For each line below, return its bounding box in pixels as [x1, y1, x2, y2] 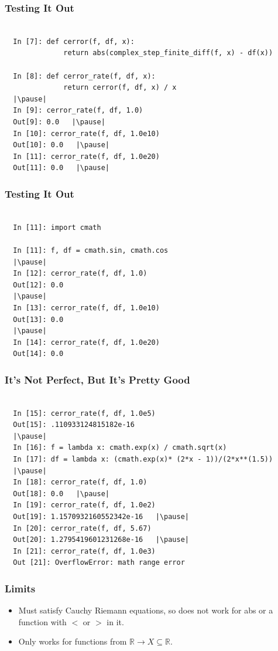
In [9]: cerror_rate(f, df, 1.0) [13, 106, 143, 115]
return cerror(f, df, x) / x [63, 83, 177, 92]
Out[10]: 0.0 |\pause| [13, 141, 109, 150]
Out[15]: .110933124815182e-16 [13, 421, 135, 429]
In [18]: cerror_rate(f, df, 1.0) [13, 478, 147, 487]
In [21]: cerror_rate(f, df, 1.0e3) [13, 547, 156, 555]
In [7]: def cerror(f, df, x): [13, 37, 135, 46]
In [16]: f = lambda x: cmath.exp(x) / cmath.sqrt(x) [13, 443, 227, 452]
